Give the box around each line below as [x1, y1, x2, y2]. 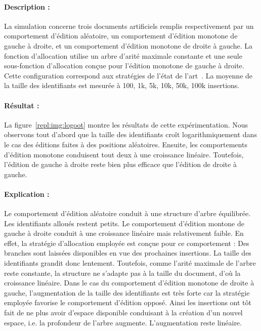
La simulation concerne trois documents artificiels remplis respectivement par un [4, 20, 254, 31]
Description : [4, 1, 50, 12]
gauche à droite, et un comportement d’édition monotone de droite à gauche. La [4, 40, 253, 51]
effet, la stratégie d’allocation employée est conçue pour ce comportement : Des [4, 237, 249, 248]
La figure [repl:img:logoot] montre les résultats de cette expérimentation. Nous [4, 119, 248, 130]
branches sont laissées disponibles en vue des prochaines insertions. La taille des [4, 247, 251, 258]
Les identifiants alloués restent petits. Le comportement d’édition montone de [4, 218, 244, 228]
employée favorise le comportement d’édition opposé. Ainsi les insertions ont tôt [4, 297, 251, 308]
